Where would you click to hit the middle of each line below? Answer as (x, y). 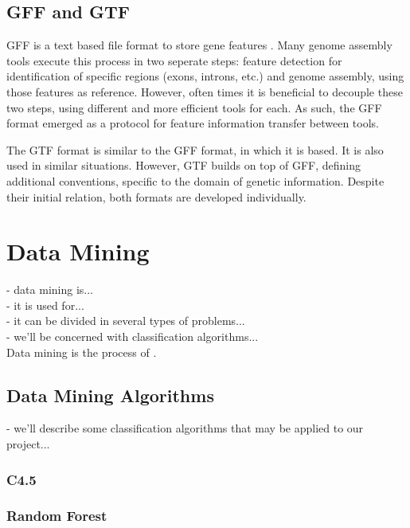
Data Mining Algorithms (110, 395)
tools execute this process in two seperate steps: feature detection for (174, 60)
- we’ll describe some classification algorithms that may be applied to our (185, 428)
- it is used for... (45, 305)
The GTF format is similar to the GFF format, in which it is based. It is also (195, 149)
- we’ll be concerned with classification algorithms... (133, 336)
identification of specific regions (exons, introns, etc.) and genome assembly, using (205, 76)
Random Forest (57, 516)
